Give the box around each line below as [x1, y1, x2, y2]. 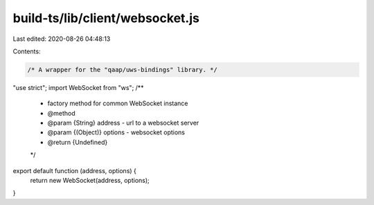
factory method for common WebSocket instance [47, 99, 188, 107]
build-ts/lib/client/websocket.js [12, 10, 200, 26]
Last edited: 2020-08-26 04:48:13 [12, 35, 111, 43]
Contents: [12, 47, 41, 55]
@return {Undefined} [47, 138, 108, 146]
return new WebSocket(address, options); [30, 177, 150, 185]
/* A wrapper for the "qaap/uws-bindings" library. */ [27, 66, 217, 73]
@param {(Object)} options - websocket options [47, 128, 185, 136]
